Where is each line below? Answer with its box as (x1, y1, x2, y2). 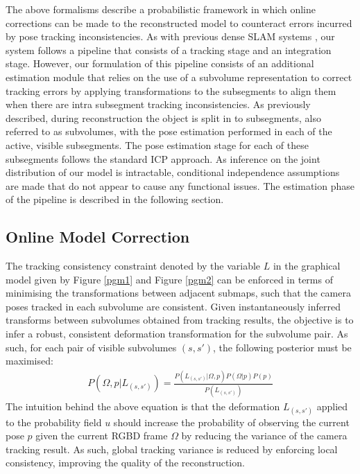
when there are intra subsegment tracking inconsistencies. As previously (6, 97, 311, 112)
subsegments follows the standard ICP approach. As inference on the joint (6, 151, 320, 166)
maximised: (6, 353, 53, 368)
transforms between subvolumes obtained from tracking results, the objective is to (6, 313, 354, 327)
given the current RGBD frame (35, 428, 168, 443)
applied (316, 398, 348, 413)
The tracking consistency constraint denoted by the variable (6, 258, 261, 273)
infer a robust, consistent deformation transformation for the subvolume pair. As (6, 326, 348, 341)
